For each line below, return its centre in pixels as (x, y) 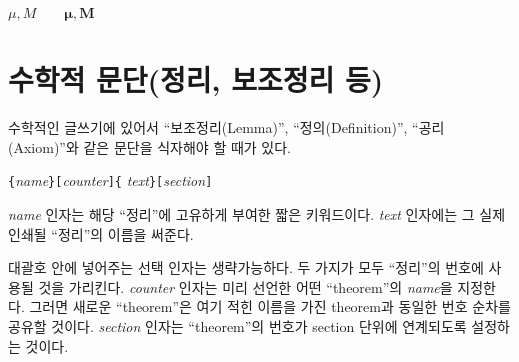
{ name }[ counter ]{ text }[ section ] (110, 180)
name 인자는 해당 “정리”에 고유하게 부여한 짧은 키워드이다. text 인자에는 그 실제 (257, 213)
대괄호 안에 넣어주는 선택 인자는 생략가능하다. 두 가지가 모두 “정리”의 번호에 (246, 267)
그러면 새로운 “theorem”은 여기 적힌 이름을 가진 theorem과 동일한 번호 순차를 (270, 306)
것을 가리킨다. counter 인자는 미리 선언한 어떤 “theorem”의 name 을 (245, 286)
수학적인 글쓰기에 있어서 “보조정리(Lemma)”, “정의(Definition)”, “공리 (226, 127)
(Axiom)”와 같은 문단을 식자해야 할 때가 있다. (150, 146)
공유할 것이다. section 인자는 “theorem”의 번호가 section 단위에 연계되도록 (237, 325)
